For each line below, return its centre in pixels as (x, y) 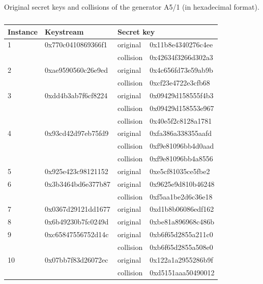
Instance (23, 31)
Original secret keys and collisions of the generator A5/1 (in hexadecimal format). (132, 7)
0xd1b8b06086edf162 (182, 209)
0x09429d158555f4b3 (182, 95)
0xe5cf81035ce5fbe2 (180, 171)
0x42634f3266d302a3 (181, 57)
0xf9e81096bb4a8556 (181, 159)
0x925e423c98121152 (76, 171)
